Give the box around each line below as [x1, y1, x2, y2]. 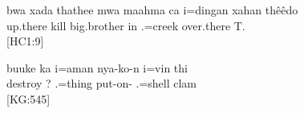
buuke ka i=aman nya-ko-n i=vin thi [6, 59, 188, 76]
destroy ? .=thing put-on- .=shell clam [6, 75, 197, 92]
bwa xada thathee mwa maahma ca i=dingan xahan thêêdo [6, 2, 298, 18]
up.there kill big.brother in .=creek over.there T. [6, 17, 245, 33]
